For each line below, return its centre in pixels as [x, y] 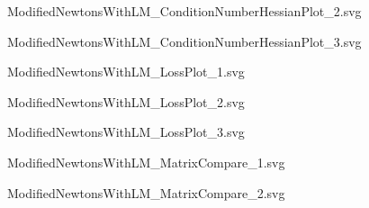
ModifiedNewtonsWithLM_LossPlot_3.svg [126, 132]
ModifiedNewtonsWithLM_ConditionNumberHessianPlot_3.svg [184, 41]
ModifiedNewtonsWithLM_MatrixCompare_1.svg [146, 162]
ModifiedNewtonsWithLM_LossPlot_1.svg [126, 72]
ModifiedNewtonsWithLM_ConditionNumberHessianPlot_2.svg [184, 11]
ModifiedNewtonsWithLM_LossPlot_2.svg [126, 101]
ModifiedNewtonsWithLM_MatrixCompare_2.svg [146, 192]
